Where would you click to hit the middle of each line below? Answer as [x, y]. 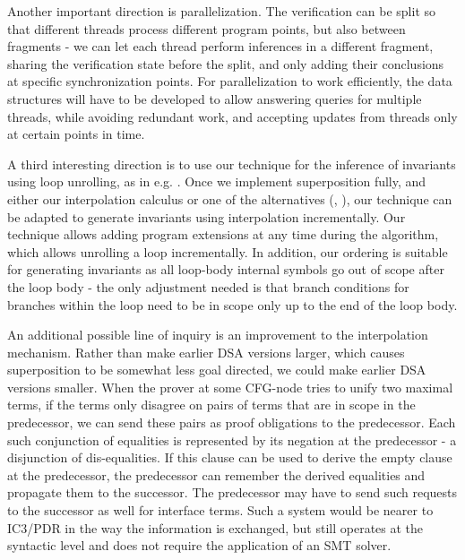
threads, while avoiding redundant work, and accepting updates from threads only [232, 116]
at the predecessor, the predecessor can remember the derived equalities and [216, 474]
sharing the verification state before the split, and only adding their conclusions [226, 63]
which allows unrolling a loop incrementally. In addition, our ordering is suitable [228, 251]
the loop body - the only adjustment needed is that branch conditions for [208, 286]
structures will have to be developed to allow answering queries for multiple [215, 98]
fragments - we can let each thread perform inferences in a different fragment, [220, 46]
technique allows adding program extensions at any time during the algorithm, [223, 234]
